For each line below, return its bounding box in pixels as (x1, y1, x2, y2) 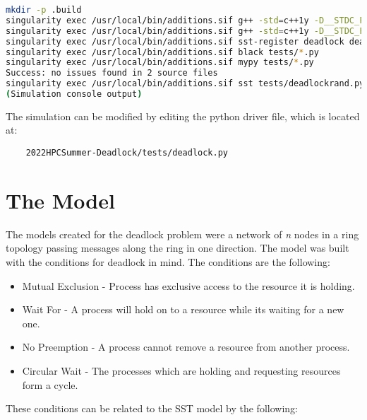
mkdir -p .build (6, 5, 82, 15)
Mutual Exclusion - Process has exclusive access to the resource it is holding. (22, 278, 355, 293)
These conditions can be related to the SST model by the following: (6, 401, 298, 416)
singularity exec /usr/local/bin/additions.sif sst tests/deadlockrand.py (6, 78, 365, 89)
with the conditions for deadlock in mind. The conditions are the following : (6, 255, 330, 269)
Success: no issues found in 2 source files (6, 68, 218, 78)
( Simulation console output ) (6, 89, 143, 99)
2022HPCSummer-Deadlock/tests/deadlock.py (25, 148, 228, 158)
